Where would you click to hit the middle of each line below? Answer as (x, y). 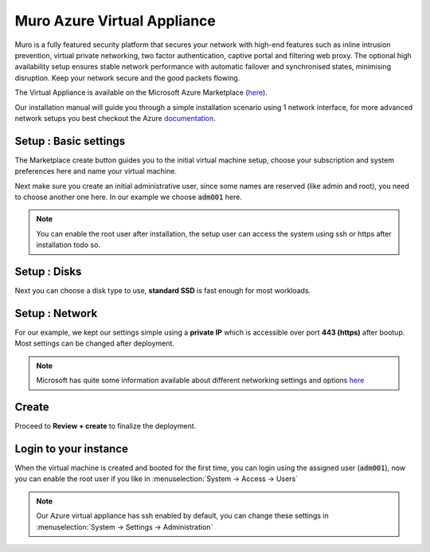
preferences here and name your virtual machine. (96, 171)
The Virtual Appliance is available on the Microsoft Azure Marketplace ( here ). (141, 92)
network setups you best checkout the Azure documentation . (115, 118)
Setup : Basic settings (70, 141)
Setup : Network (56, 313)
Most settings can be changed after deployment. (95, 343)
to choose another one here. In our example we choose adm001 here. (129, 197)
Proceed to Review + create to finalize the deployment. (106, 426)
